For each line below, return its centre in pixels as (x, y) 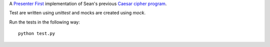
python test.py (37, 33)
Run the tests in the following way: (44, 22)
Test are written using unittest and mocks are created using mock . (77, 13)
